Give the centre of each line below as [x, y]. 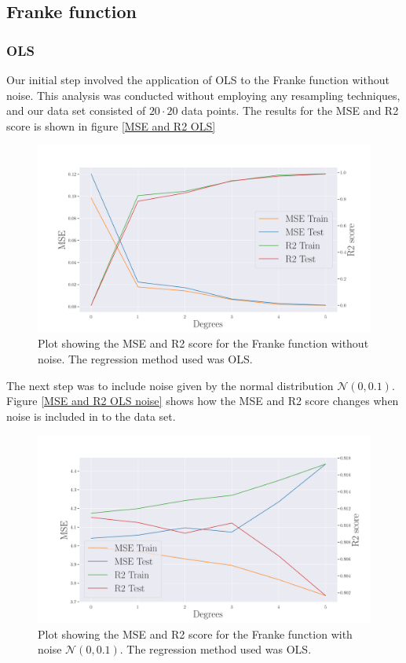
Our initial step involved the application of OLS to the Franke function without [198, 79]
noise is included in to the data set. [91, 416]
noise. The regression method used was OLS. [145, 359]
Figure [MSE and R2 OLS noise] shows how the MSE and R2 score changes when [203, 401]
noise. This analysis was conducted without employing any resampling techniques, [203, 95]
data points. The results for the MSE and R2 [290, 110]
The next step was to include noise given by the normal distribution [170, 385]
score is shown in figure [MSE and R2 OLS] [111, 125]
